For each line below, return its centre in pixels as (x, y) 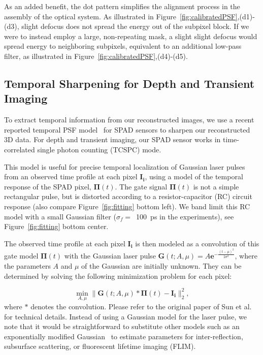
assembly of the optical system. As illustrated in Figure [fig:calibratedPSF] (121, 16)
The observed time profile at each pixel (65, 243)
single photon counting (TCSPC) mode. (99, 149)
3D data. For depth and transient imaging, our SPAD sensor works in (112, 139)
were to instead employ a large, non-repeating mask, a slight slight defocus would (131, 36)
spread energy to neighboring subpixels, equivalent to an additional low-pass (123, 46)
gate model (21, 256)
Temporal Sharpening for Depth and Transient (129, 83)
